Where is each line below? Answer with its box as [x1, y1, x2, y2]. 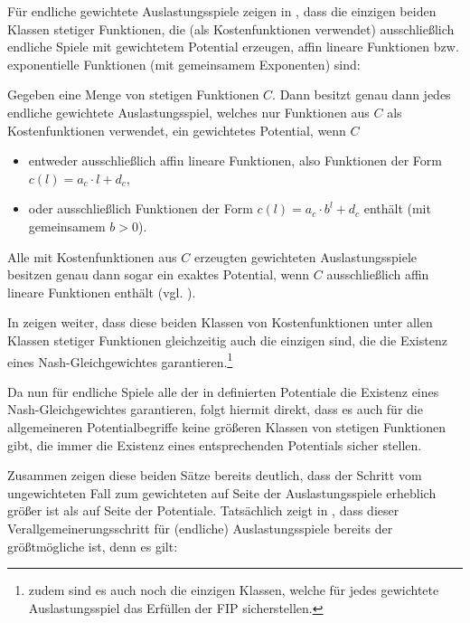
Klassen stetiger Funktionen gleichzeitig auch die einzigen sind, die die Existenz [7, 330, 447, 349]
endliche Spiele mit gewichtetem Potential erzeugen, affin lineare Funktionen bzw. [7, 37, 459, 56]
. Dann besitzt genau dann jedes [272, 85, 451, 104]
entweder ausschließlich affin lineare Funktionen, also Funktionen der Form [28, 151, 442, 170]
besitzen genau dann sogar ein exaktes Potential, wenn [7, 265, 310, 284]
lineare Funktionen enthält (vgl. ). [7, 282, 196, 301]
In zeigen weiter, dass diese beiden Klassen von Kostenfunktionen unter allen [7, 313, 433, 332]
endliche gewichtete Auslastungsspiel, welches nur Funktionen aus [7, 102, 370, 121]
